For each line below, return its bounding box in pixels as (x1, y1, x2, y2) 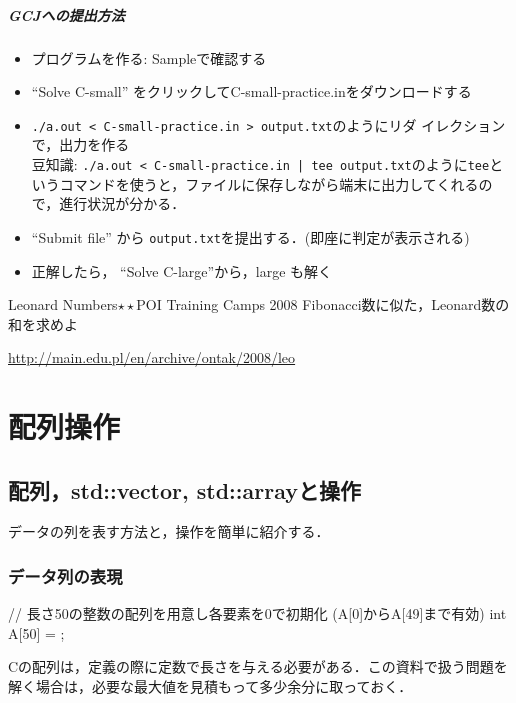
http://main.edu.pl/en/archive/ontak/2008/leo (8, 347, 296, 368)
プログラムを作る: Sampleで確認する (31, 47, 267, 68)
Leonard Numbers (8, 294, 118, 315)
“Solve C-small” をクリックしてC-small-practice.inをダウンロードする (31, 81, 472, 102)
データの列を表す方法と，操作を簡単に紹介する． (8, 521, 330, 542)
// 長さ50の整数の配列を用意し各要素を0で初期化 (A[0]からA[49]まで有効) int (8, 603, 507, 624)
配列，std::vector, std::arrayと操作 (8, 474, 361, 505)
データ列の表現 (8, 563, 123, 588)
